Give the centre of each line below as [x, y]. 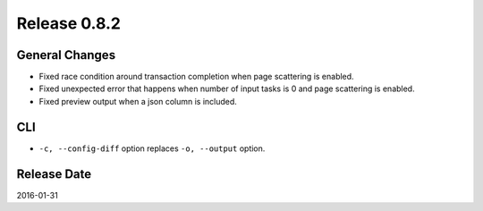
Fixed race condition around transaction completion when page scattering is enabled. [196, 77]
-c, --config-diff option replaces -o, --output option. [152, 148]
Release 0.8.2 [68, 23]
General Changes [66, 55]
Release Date [54, 174]
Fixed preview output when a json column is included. [138, 101]
